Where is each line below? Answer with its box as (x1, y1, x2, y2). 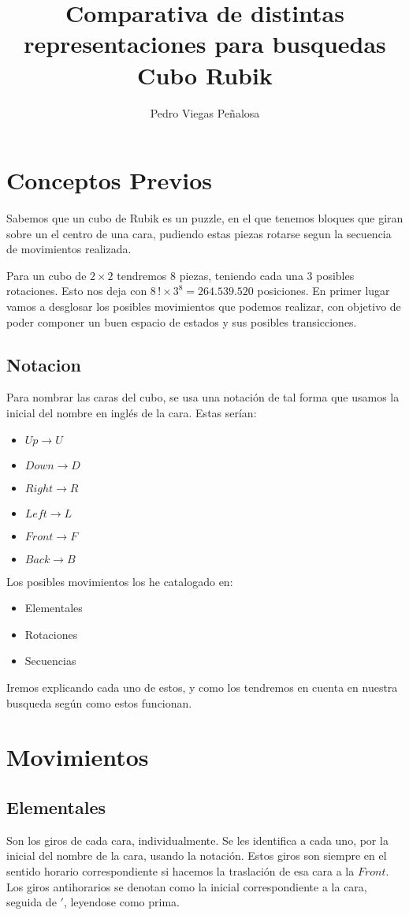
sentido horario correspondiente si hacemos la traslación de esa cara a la (6, 862, 355, 879)
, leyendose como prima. (63, 894, 180, 910)
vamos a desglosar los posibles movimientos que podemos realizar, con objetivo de (6, 298, 401, 314)
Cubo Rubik (137, 58, 273, 91)
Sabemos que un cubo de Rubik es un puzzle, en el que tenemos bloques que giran (6, 210, 403, 226)
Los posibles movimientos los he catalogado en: (6, 573, 233, 589)
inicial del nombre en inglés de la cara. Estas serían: (6, 404, 257, 420)
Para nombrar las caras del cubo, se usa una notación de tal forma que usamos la (6, 389, 400, 405)
